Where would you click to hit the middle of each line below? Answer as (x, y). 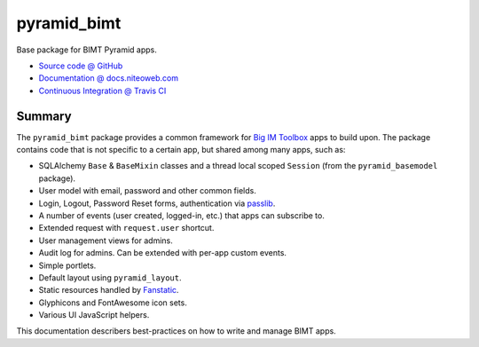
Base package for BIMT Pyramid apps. (86, 50)
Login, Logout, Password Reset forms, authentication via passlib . (157, 203)
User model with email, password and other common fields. (147, 191)
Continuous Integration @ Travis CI (102, 91)
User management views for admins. (106, 241)
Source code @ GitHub (81, 66)
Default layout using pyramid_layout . (110, 277)
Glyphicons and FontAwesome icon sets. (113, 303)
